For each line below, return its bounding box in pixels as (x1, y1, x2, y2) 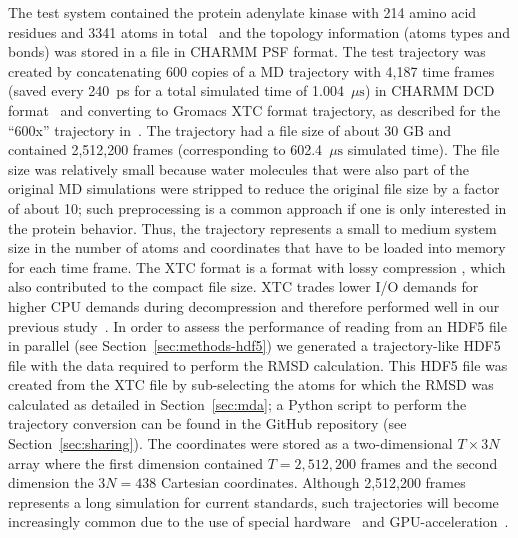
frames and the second (360, 452, 498, 473)
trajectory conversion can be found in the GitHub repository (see (8, 413, 407, 434)
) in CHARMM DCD (364, 80, 495, 101)
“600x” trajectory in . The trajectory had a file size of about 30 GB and (8, 119, 452, 140)
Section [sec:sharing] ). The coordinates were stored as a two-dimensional (8, 433, 453, 454)
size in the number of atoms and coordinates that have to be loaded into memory (8, 237, 506, 258)
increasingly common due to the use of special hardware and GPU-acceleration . (8, 511, 509, 532)
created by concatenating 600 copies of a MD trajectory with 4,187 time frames (8, 60, 495, 81)
